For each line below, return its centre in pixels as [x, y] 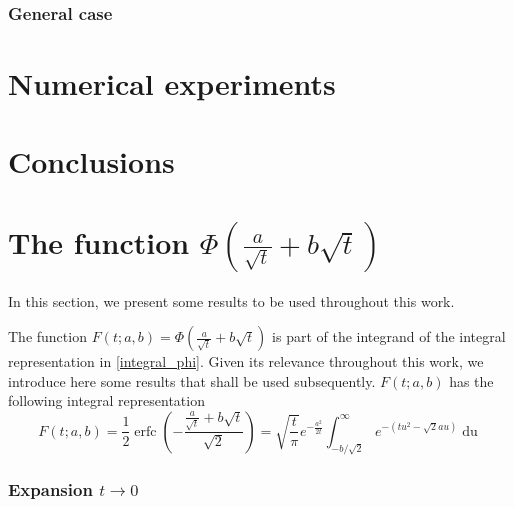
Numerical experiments [172, 83]
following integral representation [106, 400]
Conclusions [91, 161]
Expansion [50, 488]
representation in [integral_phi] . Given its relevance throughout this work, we [246, 361]
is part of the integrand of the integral [389, 336]
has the [471, 380]
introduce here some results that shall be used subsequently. [192, 380]
